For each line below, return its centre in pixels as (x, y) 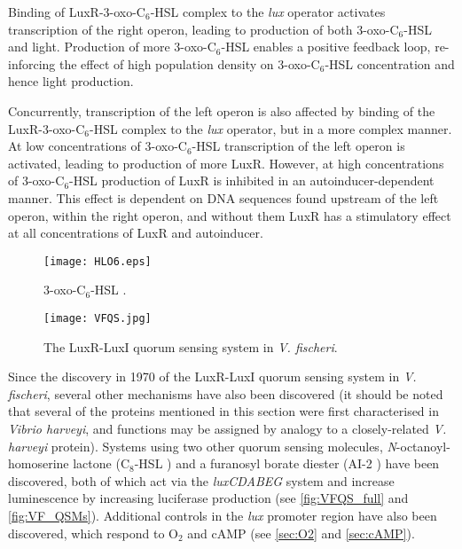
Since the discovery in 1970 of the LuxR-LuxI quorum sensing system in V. (212, 376)
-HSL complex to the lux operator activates (268, 12)
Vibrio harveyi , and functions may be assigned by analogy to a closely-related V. (227, 428)
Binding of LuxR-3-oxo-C (77, 12)
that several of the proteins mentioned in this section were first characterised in (223, 411)
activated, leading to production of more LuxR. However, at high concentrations (226, 163)
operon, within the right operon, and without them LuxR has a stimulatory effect (230, 215)
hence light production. (71, 81)
